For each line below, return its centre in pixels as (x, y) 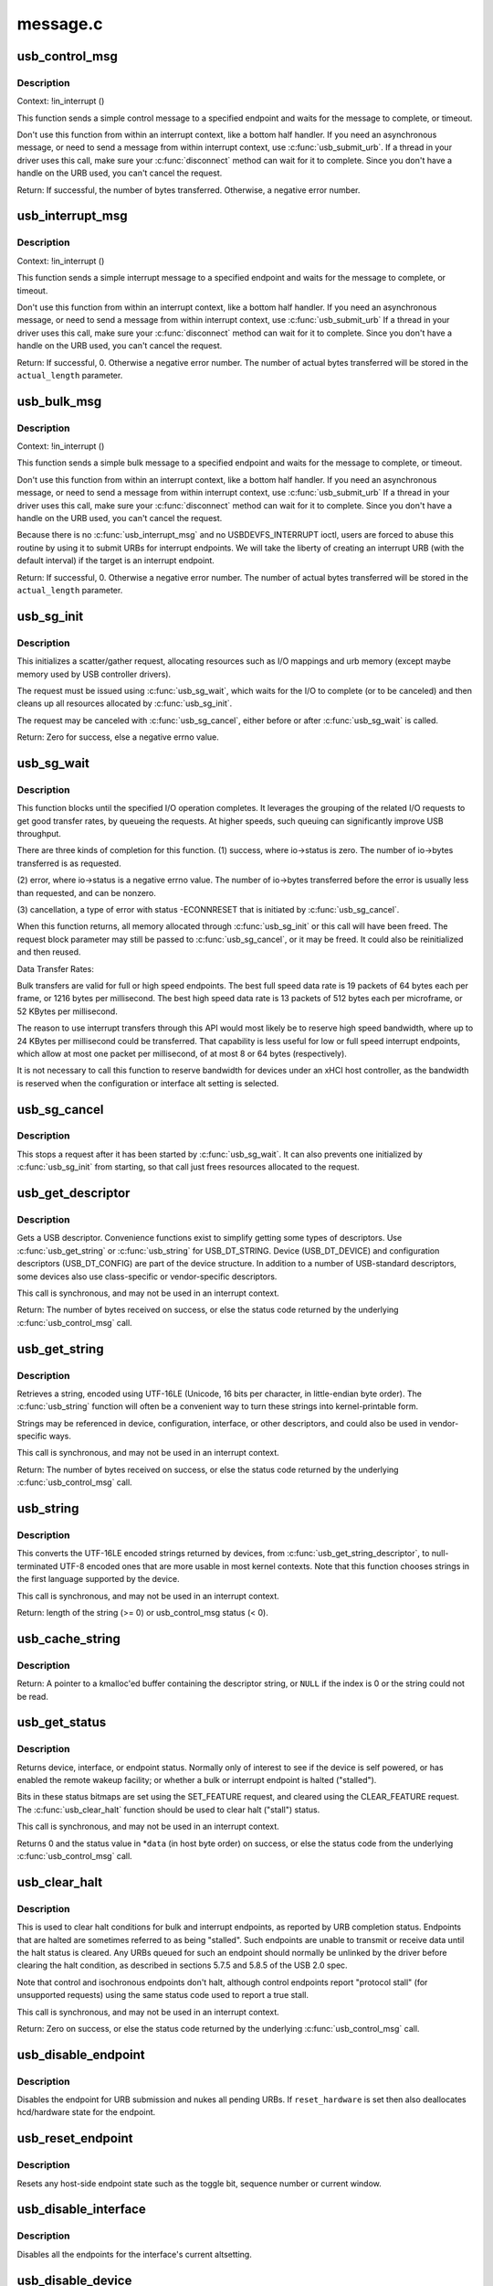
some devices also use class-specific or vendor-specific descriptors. (147, 1277)
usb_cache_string (68, 1638)
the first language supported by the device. (98, 1579)
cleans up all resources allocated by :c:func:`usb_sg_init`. (125, 703)
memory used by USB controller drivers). (94, 674)
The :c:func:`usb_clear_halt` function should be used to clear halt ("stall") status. (168, 1810)
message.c (60, 24)
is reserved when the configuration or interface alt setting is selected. (148, 1083)
